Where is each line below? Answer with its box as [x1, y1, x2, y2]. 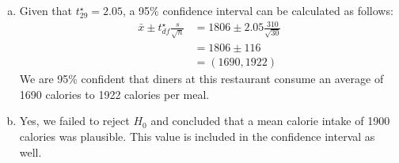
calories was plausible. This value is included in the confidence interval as [19, 127, 375, 144]
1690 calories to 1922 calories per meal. [19, 85, 210, 102]
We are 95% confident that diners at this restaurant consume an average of [19, 70, 384, 87]
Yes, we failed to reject [19, 112, 130, 129]
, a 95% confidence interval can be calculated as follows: [122, 2, 393, 18]
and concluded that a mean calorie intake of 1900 [150, 112, 390, 129]
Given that [19, 2, 73, 18]
